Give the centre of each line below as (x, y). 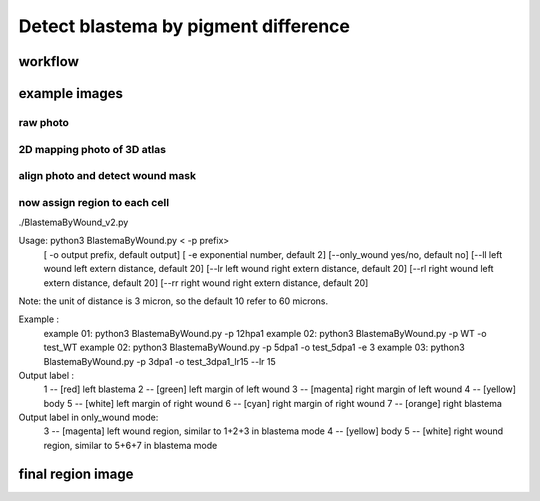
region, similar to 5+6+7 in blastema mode (130, 445)
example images (71, 93)
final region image (76, 473)
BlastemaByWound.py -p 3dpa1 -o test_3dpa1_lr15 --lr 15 (160, 361)
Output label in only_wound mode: (88, 417)
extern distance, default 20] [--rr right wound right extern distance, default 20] (206, 282)
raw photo (44, 122)
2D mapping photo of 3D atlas (92, 149)
